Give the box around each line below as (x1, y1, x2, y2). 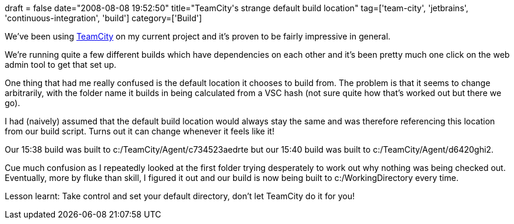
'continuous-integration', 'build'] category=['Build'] (5, 13, 202, 23)
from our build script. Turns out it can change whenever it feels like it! (5, 126, 274, 136)
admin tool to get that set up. (5, 60, 117, 70)
